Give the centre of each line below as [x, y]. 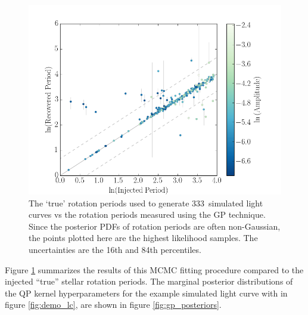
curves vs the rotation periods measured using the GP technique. [147, 214]
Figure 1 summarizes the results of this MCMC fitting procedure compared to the [154, 269]
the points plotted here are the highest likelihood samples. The [143, 238]
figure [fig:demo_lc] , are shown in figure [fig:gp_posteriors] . [113, 305]
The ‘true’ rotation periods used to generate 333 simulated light [146, 203]
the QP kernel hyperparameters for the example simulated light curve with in [146, 293]
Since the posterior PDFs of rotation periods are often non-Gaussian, [155, 226]
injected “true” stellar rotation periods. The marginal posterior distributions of [149, 281]
